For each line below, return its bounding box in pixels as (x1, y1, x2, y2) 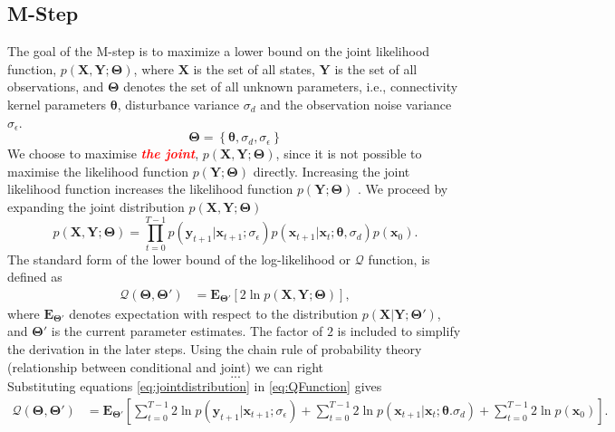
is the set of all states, (193, 59, 315, 78)
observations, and (7, 77, 104, 96)
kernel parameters (7, 94, 107, 113)
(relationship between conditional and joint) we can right (7, 357, 324, 376)
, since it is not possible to (275, 144, 422, 163)
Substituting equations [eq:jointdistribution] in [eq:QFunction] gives (7, 377, 382, 396)
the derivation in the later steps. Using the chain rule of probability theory (7, 340, 422, 359)
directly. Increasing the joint (253, 161, 410, 180)
